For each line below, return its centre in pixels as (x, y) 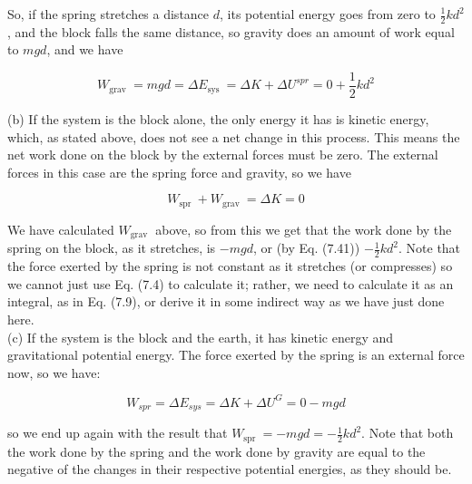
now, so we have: (54, 372)
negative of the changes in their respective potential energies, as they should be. (230, 469)
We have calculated (61, 229)
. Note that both (408, 433)
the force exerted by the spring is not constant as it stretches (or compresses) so (230, 266)
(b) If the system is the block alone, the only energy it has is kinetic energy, (218, 119)
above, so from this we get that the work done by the (304, 229)
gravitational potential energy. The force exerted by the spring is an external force (236, 355)
